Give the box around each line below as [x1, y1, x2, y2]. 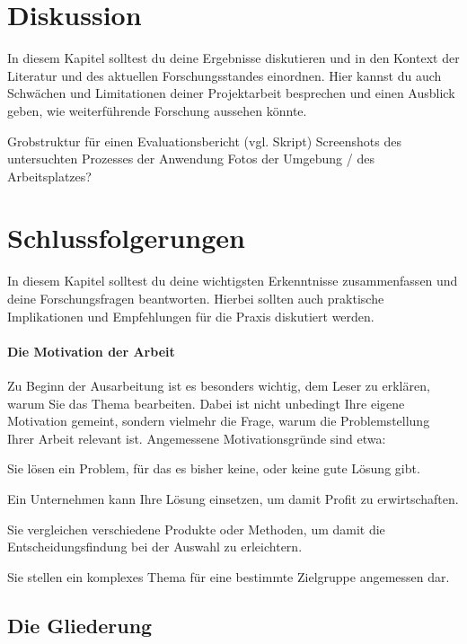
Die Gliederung [7, 611, 153, 639]
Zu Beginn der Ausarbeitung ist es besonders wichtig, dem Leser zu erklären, [7, 375, 430, 394]
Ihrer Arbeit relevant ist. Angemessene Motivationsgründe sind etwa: [7, 428, 386, 447]
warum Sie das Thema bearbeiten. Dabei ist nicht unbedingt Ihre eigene [7, 393, 405, 412]
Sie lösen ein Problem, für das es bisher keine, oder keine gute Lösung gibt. [7, 459, 420, 478]
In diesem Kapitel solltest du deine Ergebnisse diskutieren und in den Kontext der [7, 49, 460, 67]
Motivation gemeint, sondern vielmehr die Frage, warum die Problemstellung [7, 411, 430, 430]
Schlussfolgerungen [7, 219, 245, 256]
